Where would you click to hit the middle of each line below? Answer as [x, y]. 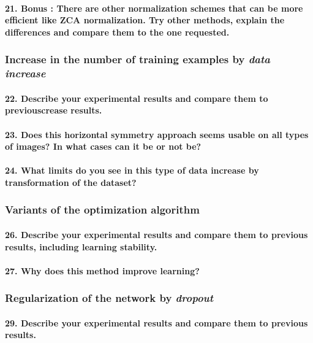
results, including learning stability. [81, 246]
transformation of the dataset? [71, 182]
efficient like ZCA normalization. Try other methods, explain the [145, 20]
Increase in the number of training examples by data [138, 59]
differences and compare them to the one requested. [117, 32]
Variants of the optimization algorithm [102, 210]
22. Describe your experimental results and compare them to [137, 98]
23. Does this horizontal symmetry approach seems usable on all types [157, 134]
